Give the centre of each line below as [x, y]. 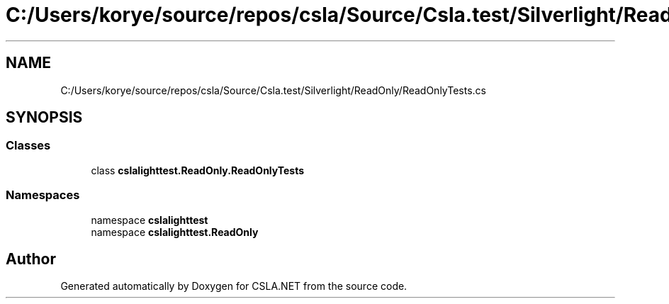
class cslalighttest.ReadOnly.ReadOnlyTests [198, 170]
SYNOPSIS [44, 118]
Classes [28, 146]
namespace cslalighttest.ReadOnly [175, 232]
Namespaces [43, 195]
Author [31, 259]
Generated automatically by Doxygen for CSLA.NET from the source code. [234, 286]
